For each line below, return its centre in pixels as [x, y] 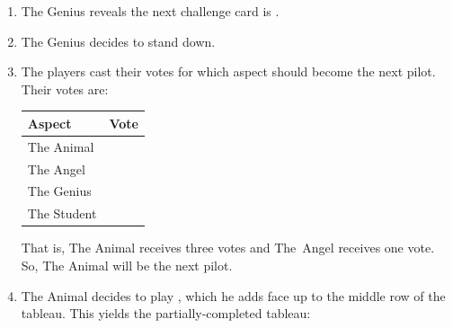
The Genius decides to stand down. [118, 41]
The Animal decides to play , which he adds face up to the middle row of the [233, 295]
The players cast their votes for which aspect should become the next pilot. [228, 71]
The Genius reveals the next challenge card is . [150, 11]
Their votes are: [65, 89]
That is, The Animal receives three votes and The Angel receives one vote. [228, 248]
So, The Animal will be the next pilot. [127, 265]
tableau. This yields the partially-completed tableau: [166, 313]
